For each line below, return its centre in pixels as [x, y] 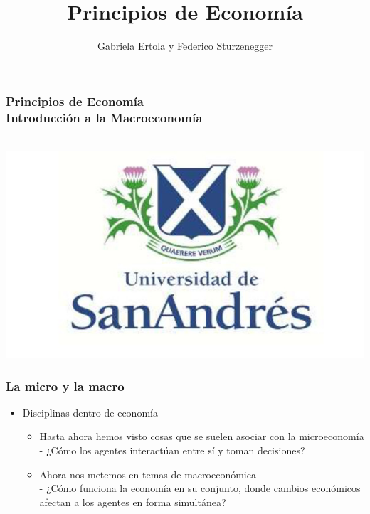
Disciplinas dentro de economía [90, 412]
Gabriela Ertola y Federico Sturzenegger [185, 46]
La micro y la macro [65, 386]
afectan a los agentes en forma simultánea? [133, 502]
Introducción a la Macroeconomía [104, 117]
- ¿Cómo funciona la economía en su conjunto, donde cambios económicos [200, 488]
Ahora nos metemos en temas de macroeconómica [148, 474]
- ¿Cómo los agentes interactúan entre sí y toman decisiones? [172, 450]
